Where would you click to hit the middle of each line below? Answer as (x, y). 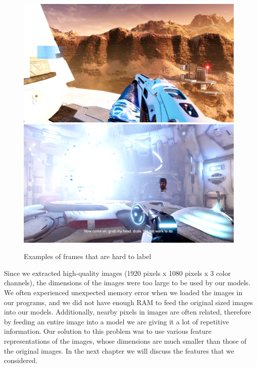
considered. (21, 360)
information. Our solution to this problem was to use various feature (108, 331)
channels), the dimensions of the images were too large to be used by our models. (127, 283)
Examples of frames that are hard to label (88, 256)
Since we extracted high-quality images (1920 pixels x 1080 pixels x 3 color (117, 273)
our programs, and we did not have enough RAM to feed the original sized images (128, 302)
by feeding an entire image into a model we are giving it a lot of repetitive (117, 321)
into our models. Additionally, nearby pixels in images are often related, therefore (128, 312)
